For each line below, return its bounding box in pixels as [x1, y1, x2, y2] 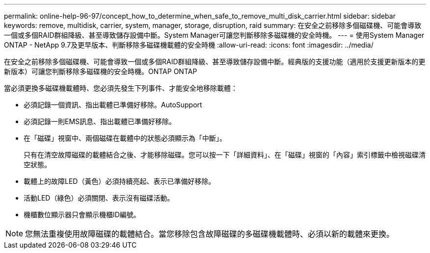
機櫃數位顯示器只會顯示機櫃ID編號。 [24, 210, 140, 219]
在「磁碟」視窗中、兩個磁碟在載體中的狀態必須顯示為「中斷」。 [24, 134, 226, 142]
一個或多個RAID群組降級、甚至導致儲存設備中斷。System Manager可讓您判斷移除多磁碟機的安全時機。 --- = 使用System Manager [4, 31, 425, 39]
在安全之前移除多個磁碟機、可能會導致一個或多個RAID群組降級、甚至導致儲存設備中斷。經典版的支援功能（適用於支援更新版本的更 [4, 57, 426, 66]
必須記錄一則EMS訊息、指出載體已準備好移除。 [24, 117, 176, 126]
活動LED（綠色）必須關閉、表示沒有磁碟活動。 [24, 194, 174, 202]
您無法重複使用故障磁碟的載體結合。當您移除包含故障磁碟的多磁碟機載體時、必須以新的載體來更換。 [25, 229, 395, 239]
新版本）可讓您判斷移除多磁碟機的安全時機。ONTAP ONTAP [4, 67, 197, 76]
